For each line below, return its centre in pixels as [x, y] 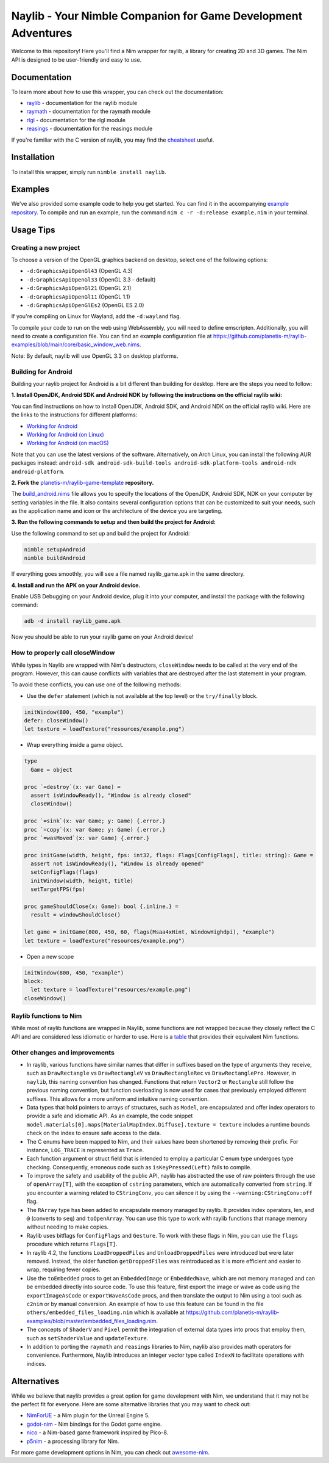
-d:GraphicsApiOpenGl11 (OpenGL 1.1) [78, 297]
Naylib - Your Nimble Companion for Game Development [157, 16]
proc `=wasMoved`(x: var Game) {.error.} [87, 838]
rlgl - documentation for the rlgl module [76, 120]
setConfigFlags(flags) [65, 872]
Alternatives [35, 1381]
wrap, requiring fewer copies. [63, 1269]
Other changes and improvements [63, 1052]
